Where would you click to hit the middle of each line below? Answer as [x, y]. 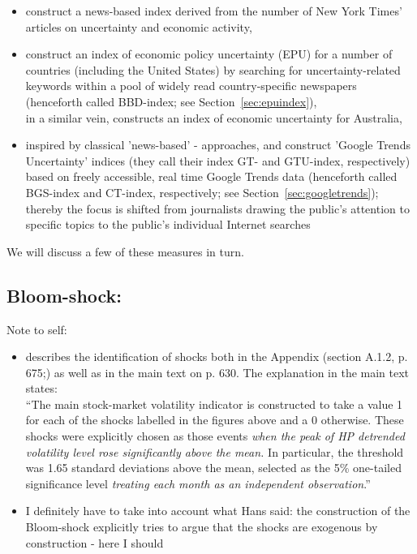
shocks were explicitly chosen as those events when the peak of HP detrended [215, 436]
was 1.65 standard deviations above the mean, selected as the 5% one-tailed [213, 468]
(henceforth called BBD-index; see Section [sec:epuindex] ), [171, 101]
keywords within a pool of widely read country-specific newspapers [191, 86]
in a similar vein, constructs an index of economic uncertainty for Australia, [214, 117]
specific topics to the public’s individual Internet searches [168, 224]
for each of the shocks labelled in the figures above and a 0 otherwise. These [215, 420]
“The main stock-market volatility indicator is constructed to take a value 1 [214, 404]
